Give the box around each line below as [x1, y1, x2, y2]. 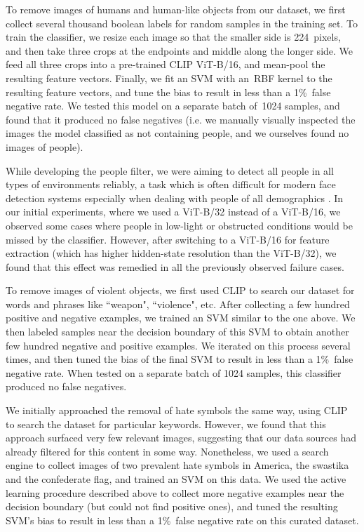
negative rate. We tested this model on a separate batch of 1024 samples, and [6, 98, 340, 113]
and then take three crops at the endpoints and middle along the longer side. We [6, 43, 353, 58]
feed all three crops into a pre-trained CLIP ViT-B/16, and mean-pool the [6, 57, 325, 72]
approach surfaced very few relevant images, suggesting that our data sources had [6, 430, 357, 445]
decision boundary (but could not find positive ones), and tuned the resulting [6, 499, 338, 514]
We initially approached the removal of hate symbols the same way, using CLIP [6, 403, 348, 418]
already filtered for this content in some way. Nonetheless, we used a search [6, 444, 329, 458]
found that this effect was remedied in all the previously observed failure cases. [6, 259, 344, 274]
